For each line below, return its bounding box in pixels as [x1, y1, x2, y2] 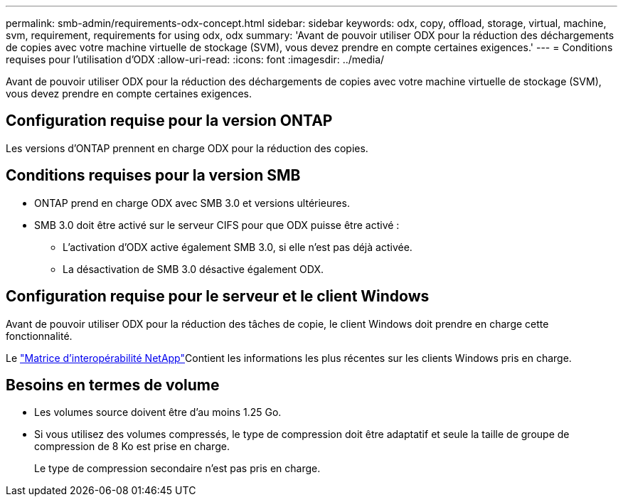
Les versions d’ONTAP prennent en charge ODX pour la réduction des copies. [6, 141, 368, 154]
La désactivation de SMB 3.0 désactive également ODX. [63, 262, 324, 275]
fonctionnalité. [6, 329, 73, 342]
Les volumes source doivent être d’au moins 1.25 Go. [34, 406, 282, 419]
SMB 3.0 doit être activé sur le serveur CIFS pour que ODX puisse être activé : [34, 218, 400, 231]
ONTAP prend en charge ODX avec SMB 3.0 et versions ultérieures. [34, 196, 350, 209]
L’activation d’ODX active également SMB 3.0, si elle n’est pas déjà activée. [63, 240, 412, 253]
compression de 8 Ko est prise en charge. [34, 440, 230, 453]
